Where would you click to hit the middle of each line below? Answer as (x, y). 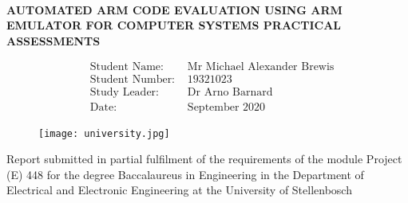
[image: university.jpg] (104, 133)
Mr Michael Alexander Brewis (261, 67)
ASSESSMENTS (53, 40)
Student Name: (127, 67)
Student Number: (133, 80)
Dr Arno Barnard (230, 93)
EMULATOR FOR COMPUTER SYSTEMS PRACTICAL (174, 25)
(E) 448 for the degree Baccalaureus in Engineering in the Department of (185, 174)
